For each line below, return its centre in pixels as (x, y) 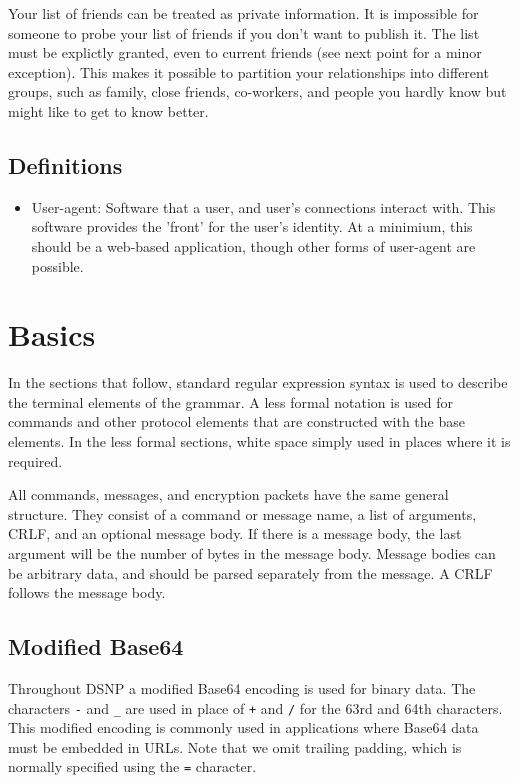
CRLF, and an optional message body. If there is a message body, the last (235, 533)
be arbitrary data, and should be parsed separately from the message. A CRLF (250, 572)
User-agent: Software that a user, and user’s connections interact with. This (263, 206)
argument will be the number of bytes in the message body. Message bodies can (252, 553)
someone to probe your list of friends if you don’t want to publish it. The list (244, 32)
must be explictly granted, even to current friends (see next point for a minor (245, 52)
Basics (52, 334)
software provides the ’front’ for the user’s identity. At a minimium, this (252, 226)
